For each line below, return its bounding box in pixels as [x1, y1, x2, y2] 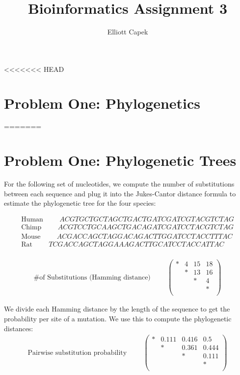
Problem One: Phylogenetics [4, 93, 201, 113]
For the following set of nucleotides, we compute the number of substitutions [4, 179, 235, 189]
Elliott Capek [107, 27, 148, 37]
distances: [4, 323, 33, 333]
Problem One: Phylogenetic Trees [4, 150, 237, 170]
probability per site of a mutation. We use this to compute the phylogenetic [4, 313, 232, 323]
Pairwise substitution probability [27, 349, 127, 356]
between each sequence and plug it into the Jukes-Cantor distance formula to [4, 188, 236, 198]
